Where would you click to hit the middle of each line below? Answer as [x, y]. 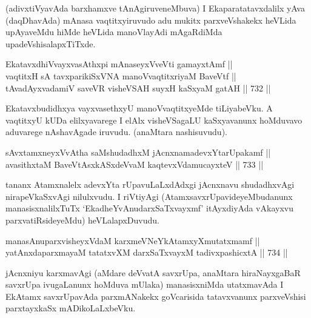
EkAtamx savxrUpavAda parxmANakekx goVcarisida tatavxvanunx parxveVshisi [156, 296]
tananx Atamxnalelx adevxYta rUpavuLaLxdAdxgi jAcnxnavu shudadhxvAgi [150, 184]
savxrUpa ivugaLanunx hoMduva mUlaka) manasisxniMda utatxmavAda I [145, 284]
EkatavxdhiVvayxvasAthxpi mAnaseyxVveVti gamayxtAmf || [119, 64]
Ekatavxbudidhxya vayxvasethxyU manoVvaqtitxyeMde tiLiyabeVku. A [139, 108]
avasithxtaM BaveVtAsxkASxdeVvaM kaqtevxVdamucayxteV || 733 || [135, 164]
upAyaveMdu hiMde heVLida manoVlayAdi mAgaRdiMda [114, 32]
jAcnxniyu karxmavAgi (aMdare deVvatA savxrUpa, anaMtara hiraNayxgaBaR [153, 272]
